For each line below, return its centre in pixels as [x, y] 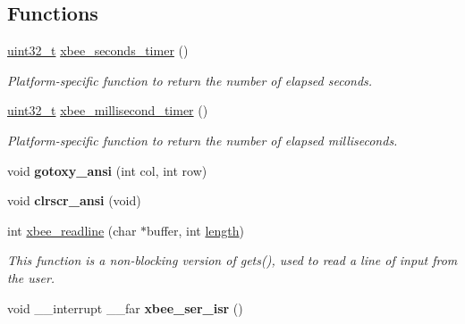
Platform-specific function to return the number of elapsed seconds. [190, 80]
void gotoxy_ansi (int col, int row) [107, 170]
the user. [31, 277]
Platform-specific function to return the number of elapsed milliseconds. [203, 140]
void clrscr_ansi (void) [74, 200]
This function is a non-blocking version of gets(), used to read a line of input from [232, 260]
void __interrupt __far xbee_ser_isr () [125, 307]
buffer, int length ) [196, 230]
